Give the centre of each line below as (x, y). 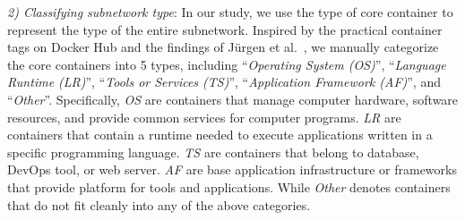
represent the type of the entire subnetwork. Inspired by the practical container (225, 29)
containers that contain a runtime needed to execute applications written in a (220, 135)
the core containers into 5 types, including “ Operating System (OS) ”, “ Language (227, 64)
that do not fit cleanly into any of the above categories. (159, 204)
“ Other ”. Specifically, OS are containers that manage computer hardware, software (233, 99)
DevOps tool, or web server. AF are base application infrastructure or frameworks (232, 169)
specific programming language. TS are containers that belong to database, (213, 152)
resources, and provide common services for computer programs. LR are (204, 117)
